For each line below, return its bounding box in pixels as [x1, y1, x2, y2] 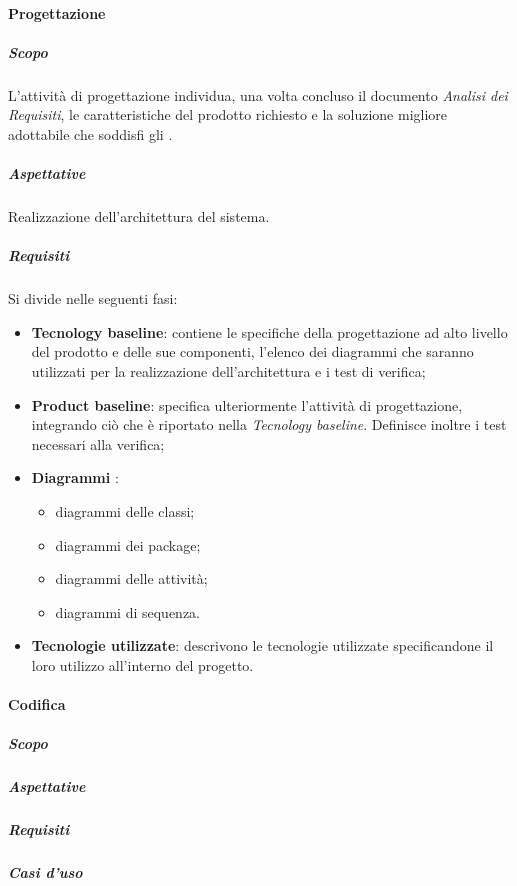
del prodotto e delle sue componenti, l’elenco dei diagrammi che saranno [31, 341, 474, 362]
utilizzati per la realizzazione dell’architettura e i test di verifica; [31, 361, 426, 382]
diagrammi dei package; [55, 534, 201, 555]
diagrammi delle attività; [55, 568, 208, 589]
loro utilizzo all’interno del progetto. [31, 654, 254, 675]
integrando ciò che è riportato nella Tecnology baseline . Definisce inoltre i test [31, 414, 507, 435]
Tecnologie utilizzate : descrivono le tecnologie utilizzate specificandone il [31, 635, 494, 656]
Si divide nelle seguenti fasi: [8, 288, 178, 309]
